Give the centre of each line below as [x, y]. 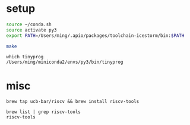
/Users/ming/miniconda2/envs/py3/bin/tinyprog [65, 62]
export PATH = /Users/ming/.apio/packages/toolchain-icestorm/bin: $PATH [95, 35]
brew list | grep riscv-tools [44, 112]
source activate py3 [32, 30]
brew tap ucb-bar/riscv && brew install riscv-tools [73, 102]
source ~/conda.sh [29, 24]
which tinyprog [25, 57]
